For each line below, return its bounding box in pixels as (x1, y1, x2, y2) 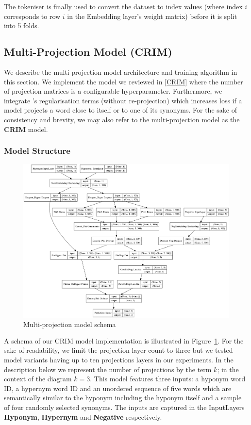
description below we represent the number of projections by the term (4, 364, 212, 374)
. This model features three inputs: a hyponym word (90, 374, 246, 384)
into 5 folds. (4, 20, 39, 31)
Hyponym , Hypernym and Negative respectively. (4, 411, 162, 422)
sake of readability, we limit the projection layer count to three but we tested (4, 345, 233, 355)
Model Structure (4, 145, 70, 157)
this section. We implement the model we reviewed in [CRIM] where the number (4, 76, 243, 86)
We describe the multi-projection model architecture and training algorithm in (4, 66, 237, 77)
